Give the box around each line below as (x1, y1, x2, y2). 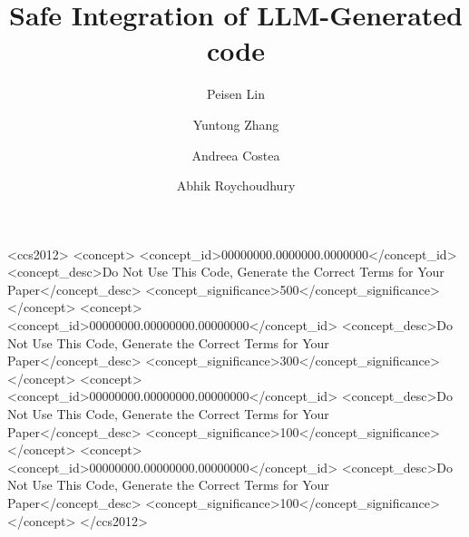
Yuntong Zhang (192, 114, 279, 133)
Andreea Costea (191, 145, 280, 164)
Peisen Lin (207, 84, 265, 103)
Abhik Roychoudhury (176, 176, 296, 195)
